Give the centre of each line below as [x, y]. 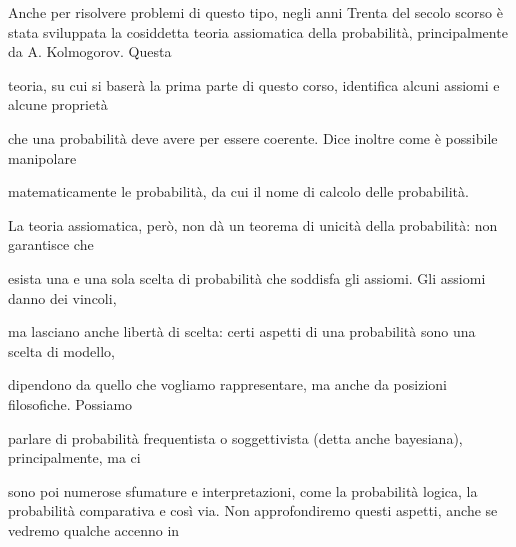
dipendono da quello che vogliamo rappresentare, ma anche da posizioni [227, 384]
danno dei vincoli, [62, 297]
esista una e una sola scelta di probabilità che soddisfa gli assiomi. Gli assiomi [247, 277]
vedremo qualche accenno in [94, 529]
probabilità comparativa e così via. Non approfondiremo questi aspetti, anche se [253, 510]
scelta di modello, [62, 350]
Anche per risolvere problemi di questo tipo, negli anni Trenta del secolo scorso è [255, 12]
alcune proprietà [58, 104]
